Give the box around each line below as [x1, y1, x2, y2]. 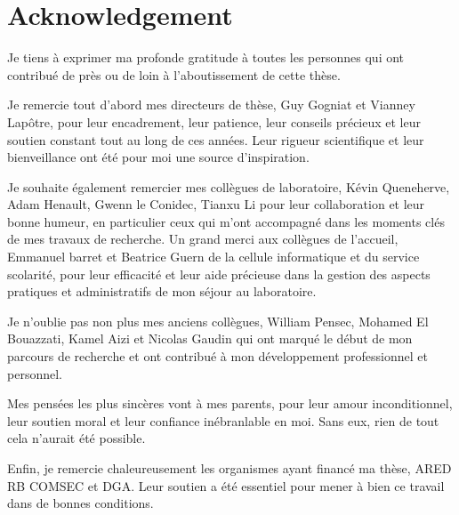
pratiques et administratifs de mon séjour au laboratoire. [7, 282, 317, 301]
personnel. [7, 364, 62, 382]
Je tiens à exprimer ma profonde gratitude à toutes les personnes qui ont [7, 48, 405, 67]
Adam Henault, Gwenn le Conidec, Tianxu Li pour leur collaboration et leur [7, 195, 425, 213]
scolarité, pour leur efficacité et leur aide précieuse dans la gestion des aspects [7, 264, 431, 283]
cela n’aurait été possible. [7, 429, 146, 447]
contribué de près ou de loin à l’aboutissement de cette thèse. [7, 65, 341, 84]
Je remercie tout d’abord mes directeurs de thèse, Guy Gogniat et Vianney [7, 95, 415, 114]
